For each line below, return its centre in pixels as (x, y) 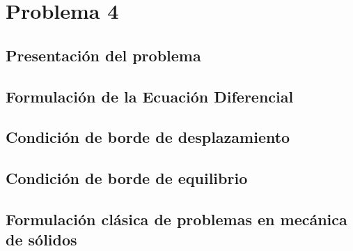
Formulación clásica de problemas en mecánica (176, 219)
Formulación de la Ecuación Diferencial (150, 96)
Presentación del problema (103, 55)
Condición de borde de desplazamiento (148, 137)
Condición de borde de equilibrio (127, 178)
